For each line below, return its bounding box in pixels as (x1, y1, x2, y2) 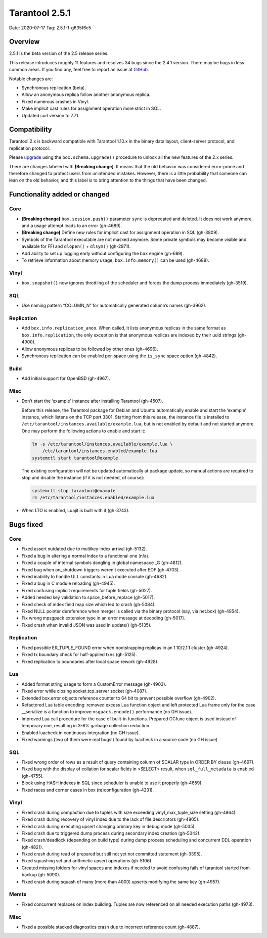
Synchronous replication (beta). (21, 85, 86, 91)
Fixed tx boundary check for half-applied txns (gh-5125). (21, 652, 137, 657)
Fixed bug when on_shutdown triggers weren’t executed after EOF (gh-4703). (21, 566, 180, 572)
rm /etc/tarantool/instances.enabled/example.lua (32, 495, 155, 501)
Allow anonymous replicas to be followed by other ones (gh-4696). (21, 346, 158, 352)
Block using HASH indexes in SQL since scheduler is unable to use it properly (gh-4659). (21, 780, 203, 786)
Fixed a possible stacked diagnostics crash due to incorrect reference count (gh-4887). (21, 924, 200, 930)
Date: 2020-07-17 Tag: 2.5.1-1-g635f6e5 (9, 25, 91, 31)
